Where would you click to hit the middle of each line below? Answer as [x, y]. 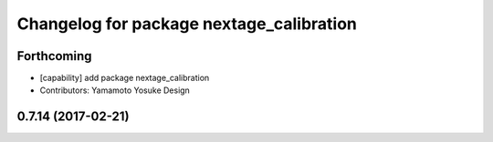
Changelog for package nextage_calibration [187, 24]
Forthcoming [54, 56]
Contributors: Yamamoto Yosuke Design [115, 90]
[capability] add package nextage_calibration [125, 78]
